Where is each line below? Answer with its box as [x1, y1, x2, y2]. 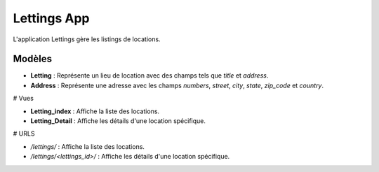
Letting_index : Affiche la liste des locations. [30, 107, 160, 115]
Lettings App [13, 10, 90, 26]
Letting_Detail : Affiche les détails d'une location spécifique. [30, 117, 206, 125]
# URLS [13, 129, 35, 138]
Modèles [13, 53, 53, 65]
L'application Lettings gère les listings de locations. [13, 35, 161, 43]
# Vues [13, 94, 34, 103]
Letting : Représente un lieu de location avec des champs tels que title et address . [30, 71, 269, 80]
